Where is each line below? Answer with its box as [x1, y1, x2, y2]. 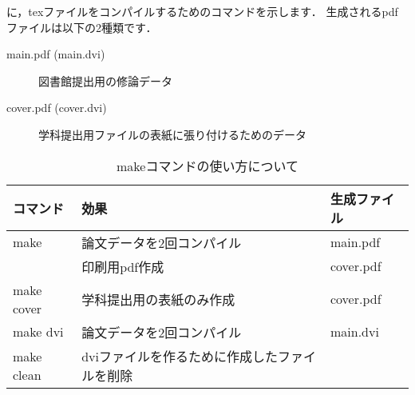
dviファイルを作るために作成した [81, 346, 278, 365]
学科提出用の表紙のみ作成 [81, 289, 235, 309]
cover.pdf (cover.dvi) [6, 99, 107, 116]
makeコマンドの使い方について [117, 156, 298, 175]
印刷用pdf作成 [81, 257, 164, 276]
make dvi [13, 322, 64, 341]
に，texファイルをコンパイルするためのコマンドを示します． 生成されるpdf [6, 3, 398, 19]
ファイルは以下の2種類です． [6, 18, 157, 35]
